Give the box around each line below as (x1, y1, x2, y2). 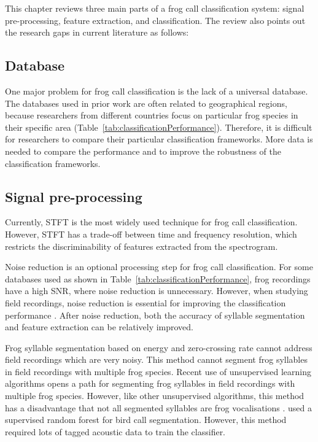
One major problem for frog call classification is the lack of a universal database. (5, 84, 308, 97)
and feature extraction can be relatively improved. (5, 320, 194, 333)
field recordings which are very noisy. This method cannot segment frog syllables (5, 353, 308, 366)
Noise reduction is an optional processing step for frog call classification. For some (5, 260, 313, 273)
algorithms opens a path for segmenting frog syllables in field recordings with (5, 377, 295, 390)
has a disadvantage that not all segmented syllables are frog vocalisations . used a (5, 401, 312, 414)
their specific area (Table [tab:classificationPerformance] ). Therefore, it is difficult (5, 120, 312, 133)
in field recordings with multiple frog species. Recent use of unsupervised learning (5, 365, 312, 378)
